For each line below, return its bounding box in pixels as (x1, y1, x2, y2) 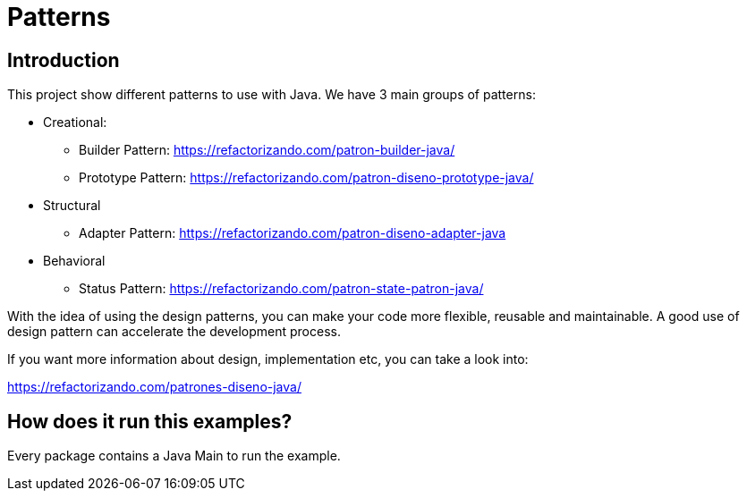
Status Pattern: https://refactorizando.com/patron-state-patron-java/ (79, 281, 484, 297)
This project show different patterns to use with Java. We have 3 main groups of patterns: (7, 87, 536, 103)
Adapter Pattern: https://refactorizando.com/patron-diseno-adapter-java (79, 225, 506, 241)
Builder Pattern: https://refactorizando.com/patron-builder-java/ (79, 142, 455, 158)
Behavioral (43, 253, 106, 269)
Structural (43, 198, 101, 214)
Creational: (43, 114, 107, 131)
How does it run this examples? (7, 409, 293, 433)
